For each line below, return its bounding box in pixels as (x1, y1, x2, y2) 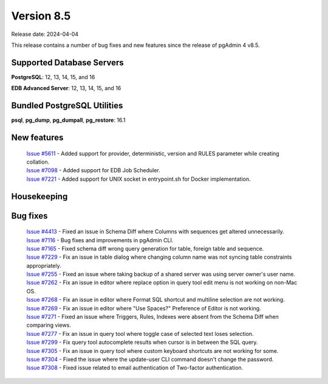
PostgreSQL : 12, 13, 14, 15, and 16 (11, 73, 95, 80)
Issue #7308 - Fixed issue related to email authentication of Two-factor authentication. (26, 364, 244, 371)
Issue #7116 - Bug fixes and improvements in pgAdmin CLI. (26, 236, 174, 243)
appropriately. (26, 262, 62, 269)
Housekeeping (11, 191, 68, 201)
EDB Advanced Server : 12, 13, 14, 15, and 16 (11, 85, 121, 92)
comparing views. (26, 321, 71, 329)
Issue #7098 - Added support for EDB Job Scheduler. (26, 167, 160, 174)
